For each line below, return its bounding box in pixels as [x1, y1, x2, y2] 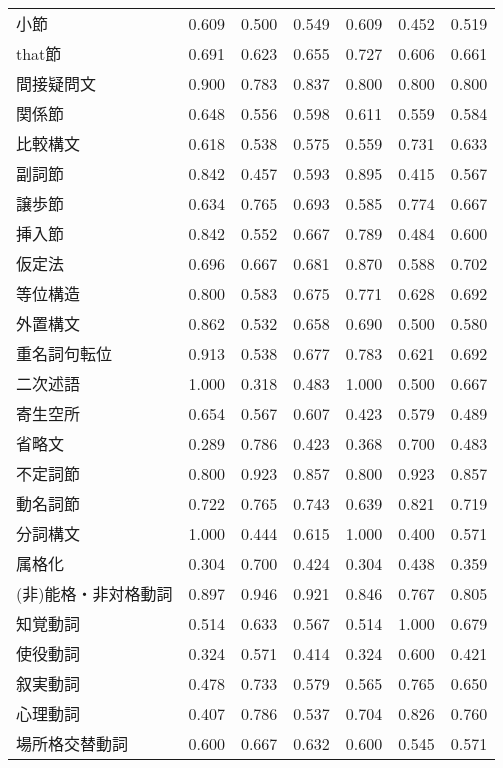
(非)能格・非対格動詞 [16, 582, 173, 605]
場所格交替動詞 [16, 732, 129, 755]
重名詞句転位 [16, 342, 113, 365]
